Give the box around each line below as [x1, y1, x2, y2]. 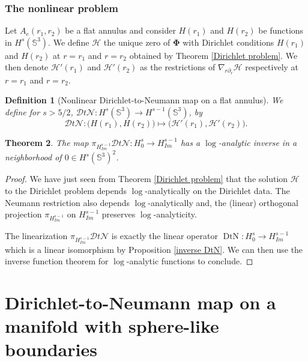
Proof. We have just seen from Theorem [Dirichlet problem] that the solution [5, 172, 288, 185]
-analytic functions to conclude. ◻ [126, 255, 253, 267]
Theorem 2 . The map [5, 136, 89, 148]
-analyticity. [153, 208, 197, 220]
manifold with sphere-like [5, 314, 219, 338]
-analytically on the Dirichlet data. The [145, 184, 290, 197]
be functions [258, 24, 304, 37]
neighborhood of [5, 151, 62, 163]
